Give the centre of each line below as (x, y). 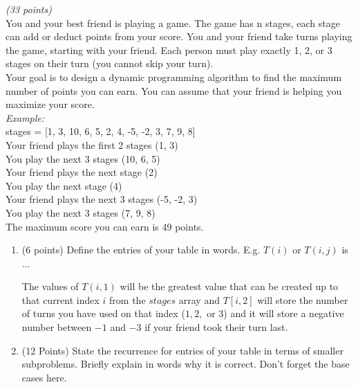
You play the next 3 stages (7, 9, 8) (81, 212)
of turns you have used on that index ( (104, 313)
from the (128, 299)
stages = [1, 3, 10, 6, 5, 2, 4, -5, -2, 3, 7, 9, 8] (101, 131)
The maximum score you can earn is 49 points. (105, 226)
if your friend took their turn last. (216, 327)
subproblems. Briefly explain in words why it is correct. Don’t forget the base (186, 364)
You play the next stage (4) (64, 185)
